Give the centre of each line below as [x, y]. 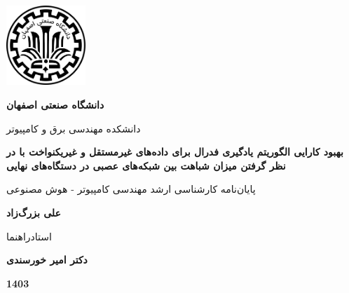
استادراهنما [29, 236]
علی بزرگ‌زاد [34, 212]
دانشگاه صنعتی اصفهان [55, 104]
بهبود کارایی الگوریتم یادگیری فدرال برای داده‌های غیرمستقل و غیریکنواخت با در [175, 152]
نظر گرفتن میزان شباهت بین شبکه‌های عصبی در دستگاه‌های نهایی [146, 165]
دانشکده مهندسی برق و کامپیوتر [74, 128]
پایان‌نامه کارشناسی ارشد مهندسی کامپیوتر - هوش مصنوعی [131, 189]
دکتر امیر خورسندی [47, 260]
